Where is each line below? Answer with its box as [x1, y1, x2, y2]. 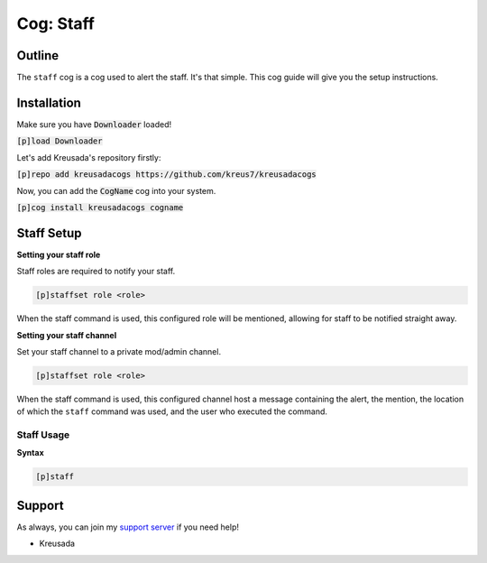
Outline [16, 48, 59, 63]
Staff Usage [16, 429, 70, 441]
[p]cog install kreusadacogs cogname [16, 202, 184, 212]
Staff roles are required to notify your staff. [16, 266, 176, 277]
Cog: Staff [16, 14, 95, 33]
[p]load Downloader [16, 136, 103, 146]
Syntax [16, 448, 44, 458]
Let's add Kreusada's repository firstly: [16, 152, 161, 162]
